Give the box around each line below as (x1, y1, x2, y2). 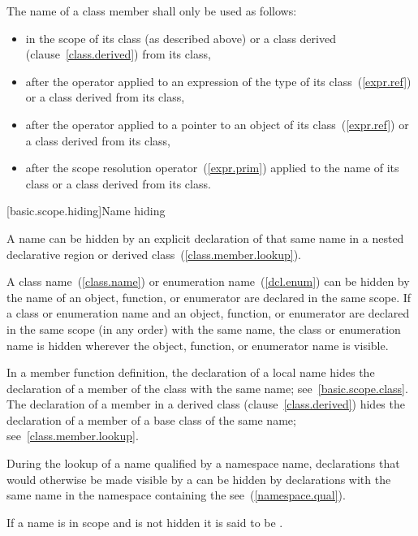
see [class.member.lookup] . (6, 427, 139, 444)
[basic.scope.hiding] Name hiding (6, 202, 166, 219)
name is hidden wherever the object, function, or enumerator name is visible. (6, 336, 389, 353)
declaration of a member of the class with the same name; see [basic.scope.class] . (6, 379, 408, 396)
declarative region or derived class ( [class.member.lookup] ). (6, 245, 301, 262)
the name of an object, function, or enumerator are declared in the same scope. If (6, 288, 412, 305)
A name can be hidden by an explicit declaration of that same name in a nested (6, 229, 404, 246)
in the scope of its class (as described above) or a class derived (25, 29, 336, 46)
